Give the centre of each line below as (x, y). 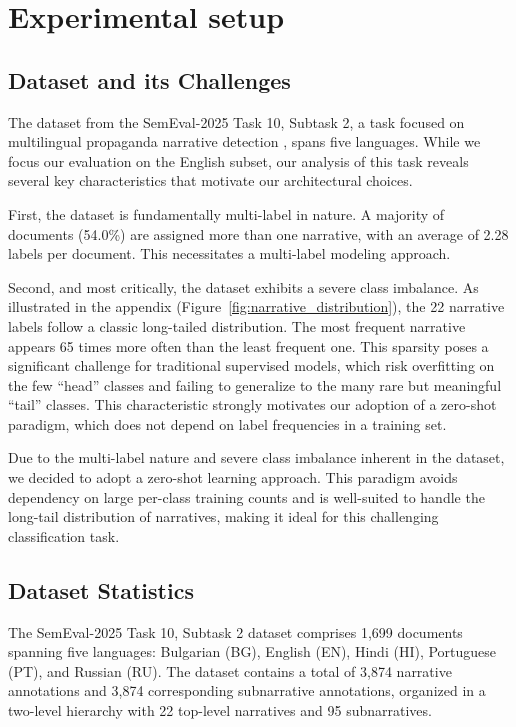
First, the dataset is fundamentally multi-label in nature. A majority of (226, 213)
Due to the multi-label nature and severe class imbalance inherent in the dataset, (256, 457)
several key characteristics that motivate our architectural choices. (210, 180)
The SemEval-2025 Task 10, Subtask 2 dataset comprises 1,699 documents (235, 631)
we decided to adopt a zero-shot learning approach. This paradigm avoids (233, 477)
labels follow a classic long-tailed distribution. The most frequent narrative (237, 325)
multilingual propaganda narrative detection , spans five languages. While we (244, 141)
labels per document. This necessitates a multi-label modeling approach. (229, 253)
